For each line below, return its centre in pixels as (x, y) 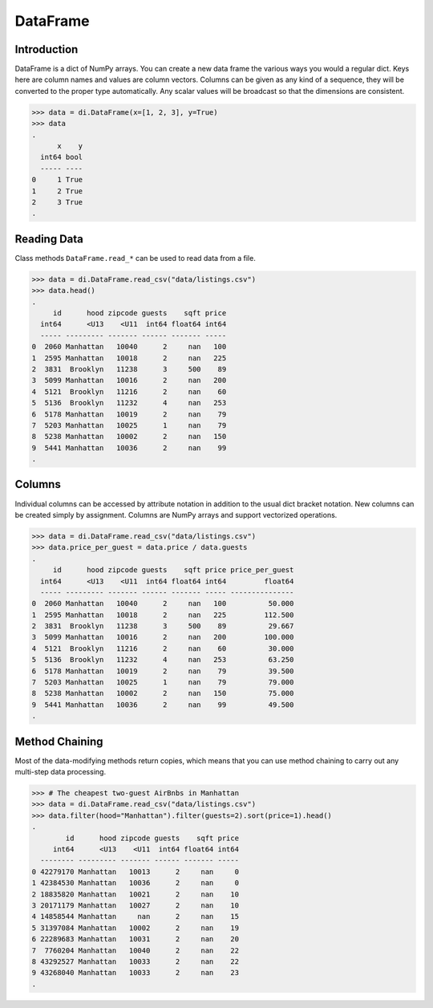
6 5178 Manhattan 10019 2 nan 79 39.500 (163, 671)
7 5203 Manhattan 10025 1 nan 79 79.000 (163, 683)
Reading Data (49, 239)
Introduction (47, 49)
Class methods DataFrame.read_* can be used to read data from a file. (135, 258)
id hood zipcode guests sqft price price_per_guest (173, 570)
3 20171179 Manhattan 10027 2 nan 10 (136, 905)
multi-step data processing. (61, 772)
